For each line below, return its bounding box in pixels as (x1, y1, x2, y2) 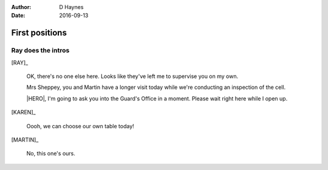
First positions (11, 28, 67, 38)
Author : (11, 4, 32, 10)
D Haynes (59, 4, 84, 10)
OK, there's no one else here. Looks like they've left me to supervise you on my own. (26, 73, 239, 80)
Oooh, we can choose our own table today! (26, 122, 135, 129)
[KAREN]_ (11, 109, 36, 116)
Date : (11, 12, 26, 19)
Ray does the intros (11, 46, 70, 54)
